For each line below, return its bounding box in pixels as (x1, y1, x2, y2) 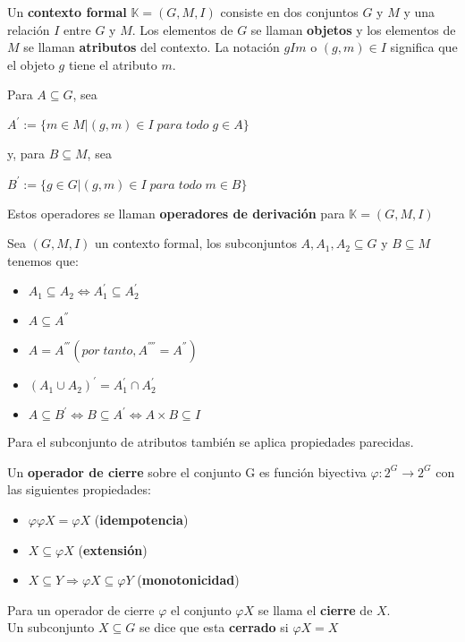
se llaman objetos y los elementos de (250, 20, 456, 39)
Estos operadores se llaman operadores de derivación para (7, 203, 345, 222)
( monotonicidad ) (137, 570, 240, 589)
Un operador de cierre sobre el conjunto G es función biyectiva (7, 462, 367, 481)
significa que (390, 38, 458, 56)
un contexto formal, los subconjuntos (95, 234, 297, 253)
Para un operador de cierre (7, 600, 155, 619)
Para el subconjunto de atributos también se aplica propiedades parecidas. (7, 432, 414, 451)
